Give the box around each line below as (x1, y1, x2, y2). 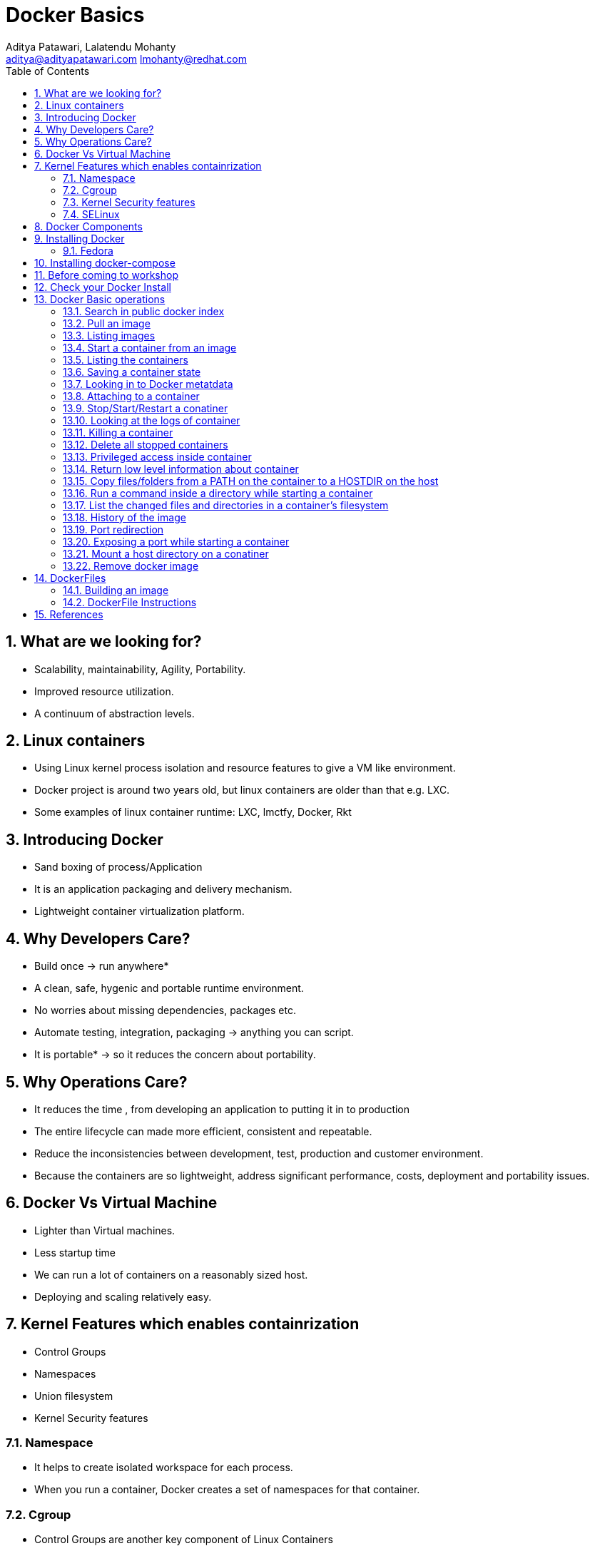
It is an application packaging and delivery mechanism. (34, 883, 293, 896)
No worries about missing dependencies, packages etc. (34, 1004, 296, 1017)
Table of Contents (6, 64, 90, 77)
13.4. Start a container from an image (63, 341, 237, 354)
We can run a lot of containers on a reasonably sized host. (34, 1268, 308, 1281)
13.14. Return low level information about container (63, 462, 299, 475)
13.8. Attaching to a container (63, 389, 200, 402)
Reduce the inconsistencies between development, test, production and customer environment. (34, 1147, 484, 1160)
